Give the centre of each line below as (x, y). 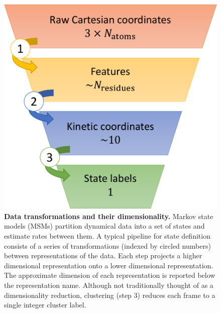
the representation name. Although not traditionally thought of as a (109, 285)
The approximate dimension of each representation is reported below (110, 275)
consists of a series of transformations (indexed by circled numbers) (107, 245)
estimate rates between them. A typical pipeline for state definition (107, 236)
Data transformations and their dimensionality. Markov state (109, 216)
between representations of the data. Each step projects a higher (103, 255)
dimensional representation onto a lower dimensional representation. (109, 265)
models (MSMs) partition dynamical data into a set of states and (104, 226)
